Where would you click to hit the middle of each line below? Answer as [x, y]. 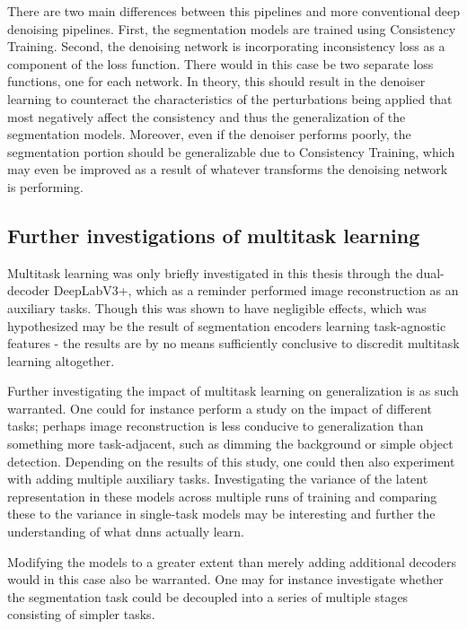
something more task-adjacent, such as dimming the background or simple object [230, 444]
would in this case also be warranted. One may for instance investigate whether [225, 579]
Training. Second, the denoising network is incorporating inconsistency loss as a [226, 46]
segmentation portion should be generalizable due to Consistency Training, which [231, 151]
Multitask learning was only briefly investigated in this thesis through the [210, 272]
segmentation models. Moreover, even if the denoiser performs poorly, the [209, 134]
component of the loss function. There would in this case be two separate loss [220, 63]
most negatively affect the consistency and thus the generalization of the [207, 116]
